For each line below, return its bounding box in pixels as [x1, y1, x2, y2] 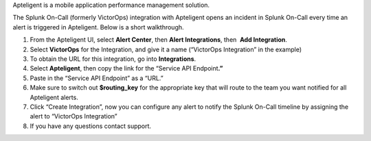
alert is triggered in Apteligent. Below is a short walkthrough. [12, 23, 185, 31]
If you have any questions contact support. [30, 122, 151, 130]
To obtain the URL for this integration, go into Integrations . [30, 55, 196, 63]
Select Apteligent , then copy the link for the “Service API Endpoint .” [30, 64, 223, 73]
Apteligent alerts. [30, 93, 78, 101]
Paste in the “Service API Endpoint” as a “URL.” [30, 74, 164, 82]
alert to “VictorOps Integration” [30, 112, 118, 120]
